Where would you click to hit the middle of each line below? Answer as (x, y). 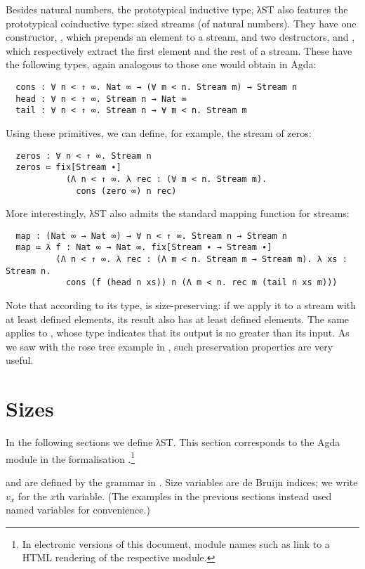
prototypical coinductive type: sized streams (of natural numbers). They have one (181, 23)
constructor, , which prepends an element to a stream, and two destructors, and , (180, 37)
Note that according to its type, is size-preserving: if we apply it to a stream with (181, 305)
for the (32, 496)
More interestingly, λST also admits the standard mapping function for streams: (178, 213)
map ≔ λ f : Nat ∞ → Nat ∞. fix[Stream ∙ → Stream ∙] (144, 248)
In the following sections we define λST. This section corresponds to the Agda (173, 442)
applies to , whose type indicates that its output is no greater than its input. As (178, 333)
